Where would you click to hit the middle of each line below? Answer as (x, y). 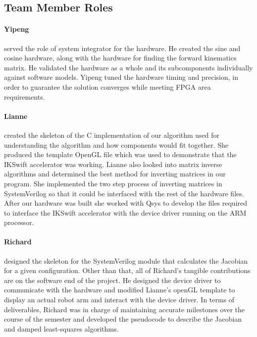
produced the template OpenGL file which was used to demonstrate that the (120, 154)
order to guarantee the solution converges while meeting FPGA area (107, 86)
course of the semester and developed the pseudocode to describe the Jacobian (123, 319)
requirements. (25, 96)
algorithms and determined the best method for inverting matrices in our (115, 174)
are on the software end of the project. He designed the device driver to (112, 280)
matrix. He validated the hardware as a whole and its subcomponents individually (128, 67)
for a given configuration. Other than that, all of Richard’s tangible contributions (127, 270)
